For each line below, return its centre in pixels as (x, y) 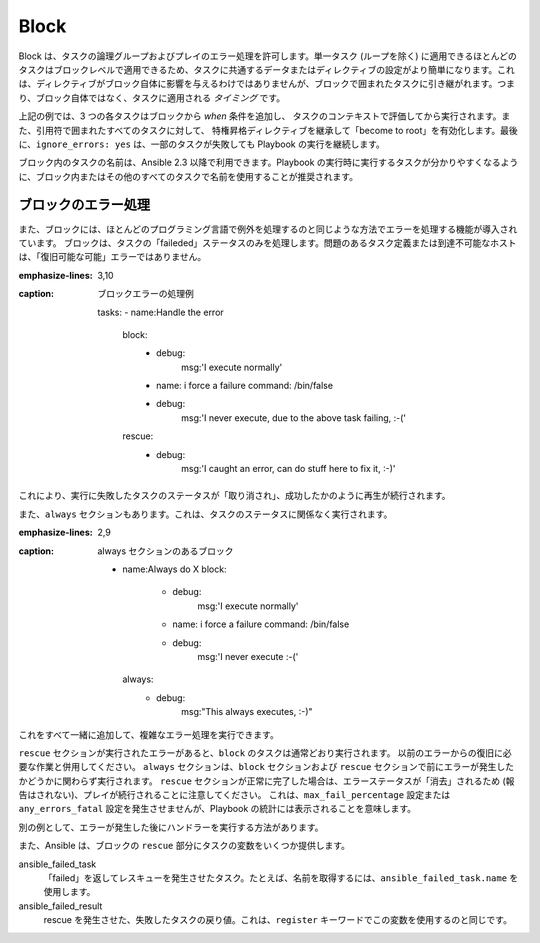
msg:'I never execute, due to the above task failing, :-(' (294, 417)
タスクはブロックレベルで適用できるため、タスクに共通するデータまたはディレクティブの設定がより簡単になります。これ (266, 69)
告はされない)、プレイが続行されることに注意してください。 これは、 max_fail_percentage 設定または (234, 795)
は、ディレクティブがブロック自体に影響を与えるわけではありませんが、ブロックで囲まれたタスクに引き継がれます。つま (266, 84)
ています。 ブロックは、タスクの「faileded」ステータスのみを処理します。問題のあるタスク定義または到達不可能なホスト (267, 242)
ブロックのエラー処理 (84, 205)
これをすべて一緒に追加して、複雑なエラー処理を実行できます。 (148, 734)
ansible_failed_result (60, 906)
